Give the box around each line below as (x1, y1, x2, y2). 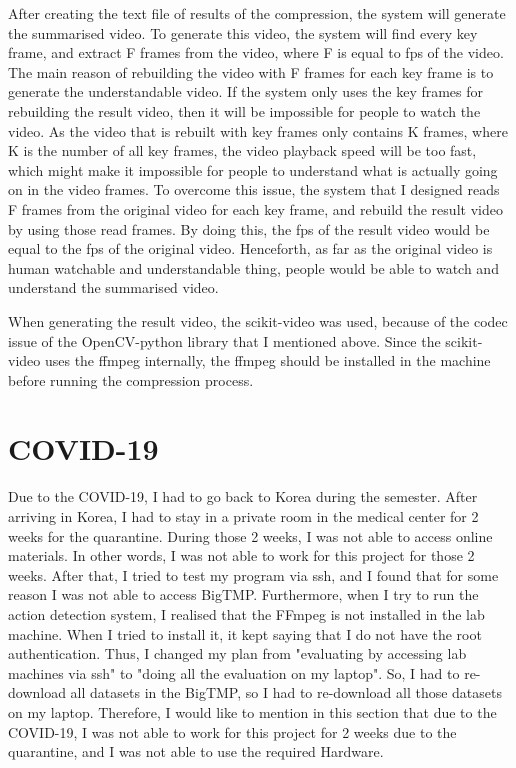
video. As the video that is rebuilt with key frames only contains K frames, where (8, 120, 508, 141)
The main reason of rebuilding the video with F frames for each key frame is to (8, 61, 494, 82)
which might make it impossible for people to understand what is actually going (8, 159, 498, 180)
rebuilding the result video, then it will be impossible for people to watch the (8, 100, 481, 121)
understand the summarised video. (8, 277, 219, 298)
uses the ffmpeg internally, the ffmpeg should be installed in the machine (44, 350, 491, 371)
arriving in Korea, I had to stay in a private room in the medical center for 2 (8, 506, 479, 526)
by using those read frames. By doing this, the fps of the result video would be (8, 218, 490, 239)
